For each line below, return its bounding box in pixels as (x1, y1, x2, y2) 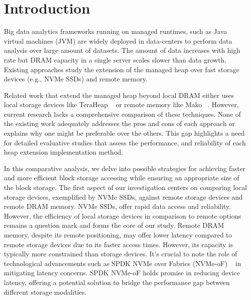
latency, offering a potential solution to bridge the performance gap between (4, 277, 230, 287)
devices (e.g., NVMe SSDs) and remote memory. (4, 74, 148, 84)
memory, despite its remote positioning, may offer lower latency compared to (4, 230, 232, 239)
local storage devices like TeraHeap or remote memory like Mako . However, (4, 99, 239, 110)
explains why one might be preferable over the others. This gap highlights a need (4, 128, 245, 138)
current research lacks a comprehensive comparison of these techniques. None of (4, 109, 241, 119)
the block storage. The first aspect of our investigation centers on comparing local (4, 182, 247, 192)
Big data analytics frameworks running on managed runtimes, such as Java (4, 26, 227, 36)
